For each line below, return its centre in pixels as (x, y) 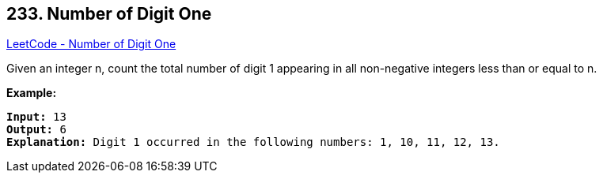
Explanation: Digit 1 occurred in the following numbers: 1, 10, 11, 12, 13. (253, 142)
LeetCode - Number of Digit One (91, 44)
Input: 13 (36, 117)
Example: (32, 93)
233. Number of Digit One (109, 14)
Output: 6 (36, 130)
